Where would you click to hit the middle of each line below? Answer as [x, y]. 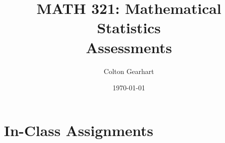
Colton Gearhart [129, 71]
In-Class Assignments [79, 130]
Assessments [129, 47]
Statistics [129, 28]
